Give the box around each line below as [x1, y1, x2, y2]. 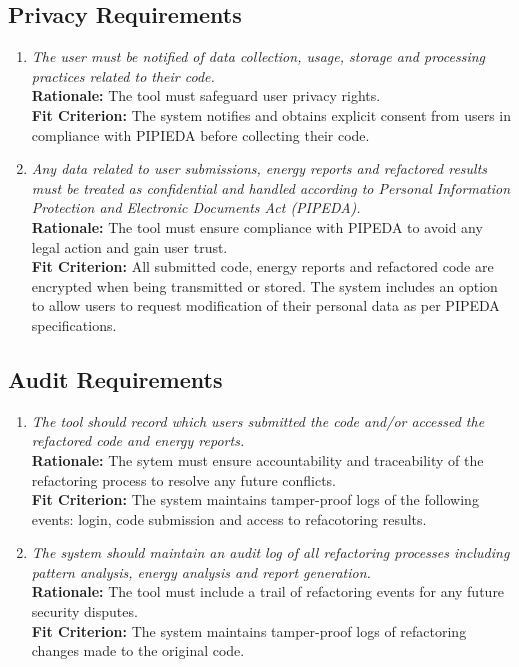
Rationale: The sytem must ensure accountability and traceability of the [31, 449, 484, 470]
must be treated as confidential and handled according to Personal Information [31, 177, 511, 198]
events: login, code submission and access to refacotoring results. [31, 508, 427, 529]
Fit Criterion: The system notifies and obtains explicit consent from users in [31, 104, 512, 125]
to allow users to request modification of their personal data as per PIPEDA [31, 295, 500, 316]
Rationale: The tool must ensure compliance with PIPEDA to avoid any [31, 216, 483, 237]
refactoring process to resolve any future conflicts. [31, 469, 337, 490]
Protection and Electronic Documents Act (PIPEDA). [31, 197, 361, 218]
